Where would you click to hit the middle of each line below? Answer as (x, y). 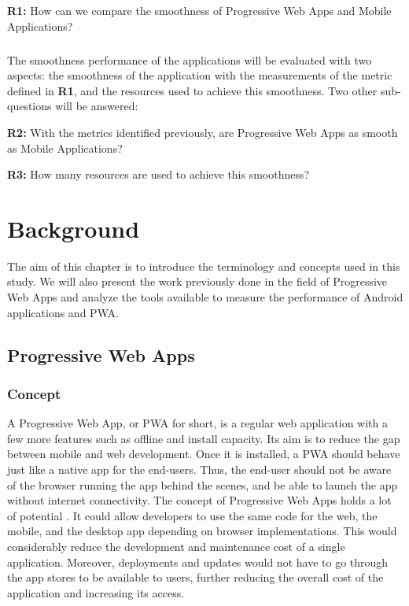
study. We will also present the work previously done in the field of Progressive (197, 281)
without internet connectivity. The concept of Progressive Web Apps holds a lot (199, 500)
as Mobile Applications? (65, 148)
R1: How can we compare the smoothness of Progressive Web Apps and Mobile (199, 10)
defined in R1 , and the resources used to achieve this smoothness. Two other (192, 90)
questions (29, 106)
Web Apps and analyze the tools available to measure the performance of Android (205, 297)
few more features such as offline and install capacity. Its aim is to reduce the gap (204, 438)
